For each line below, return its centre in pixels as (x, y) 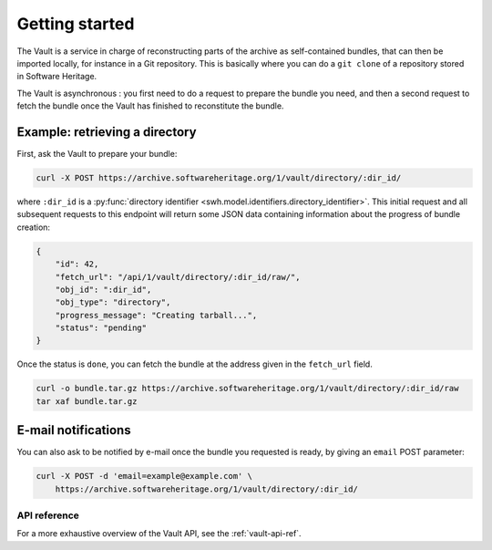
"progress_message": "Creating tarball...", (156, 315)
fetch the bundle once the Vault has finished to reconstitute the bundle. (150, 106)
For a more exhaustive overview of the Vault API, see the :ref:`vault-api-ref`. (159, 534)
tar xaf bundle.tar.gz (87, 401)
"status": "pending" (101, 328)
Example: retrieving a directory (107, 132)
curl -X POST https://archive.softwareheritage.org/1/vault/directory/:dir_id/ (219, 178)
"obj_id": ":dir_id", (103, 289)
